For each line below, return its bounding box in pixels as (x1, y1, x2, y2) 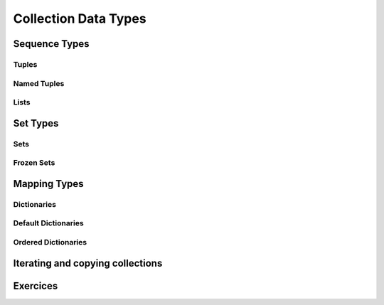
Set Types (13, 117, 59, 129)
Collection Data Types (13, 11, 146, 26)
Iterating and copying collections (13, 257, 163, 269)
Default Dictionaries (13, 218, 85, 228)
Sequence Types (13, 38, 90, 50)
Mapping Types (13, 178, 85, 190)
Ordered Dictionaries (13, 237, 87, 247)
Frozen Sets (13, 158, 55, 168)
